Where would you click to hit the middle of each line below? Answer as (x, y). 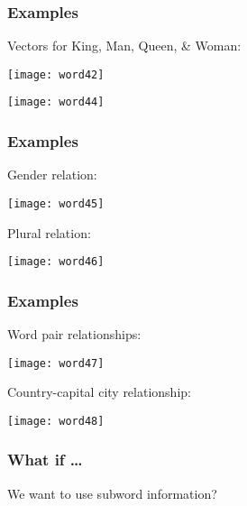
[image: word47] (56, 363)
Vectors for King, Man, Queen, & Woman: (124, 46)
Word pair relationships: (74, 334)
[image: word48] (56, 421)
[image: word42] (56, 74)
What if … (45, 460)
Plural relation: (49, 232)
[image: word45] (56, 203)
